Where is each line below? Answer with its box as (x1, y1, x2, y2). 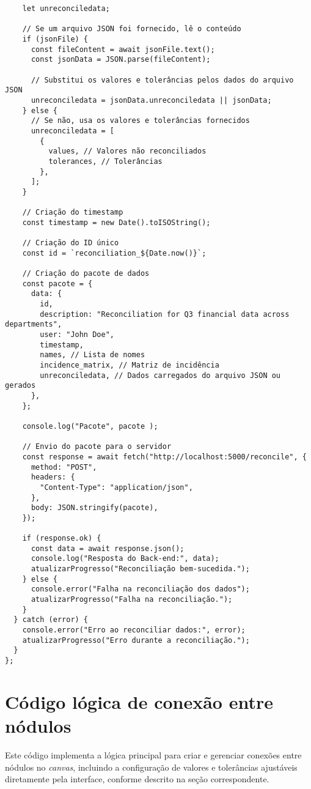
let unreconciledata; (22, 4, 110, 13)
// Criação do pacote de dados (22, 269, 150, 278)
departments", (5, 320, 62, 329)
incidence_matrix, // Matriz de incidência (40, 360, 219, 369)
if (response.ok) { (22, 534, 101, 543)
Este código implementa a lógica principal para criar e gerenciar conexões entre (5, 748, 302, 761)
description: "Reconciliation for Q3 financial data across (40, 309, 290, 319)
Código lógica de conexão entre (5, 689, 273, 714)
